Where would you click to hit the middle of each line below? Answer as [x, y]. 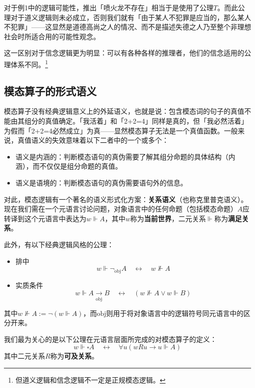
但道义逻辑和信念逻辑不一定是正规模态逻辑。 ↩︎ [90, 379]
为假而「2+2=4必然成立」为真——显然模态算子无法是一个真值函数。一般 [121, 130]
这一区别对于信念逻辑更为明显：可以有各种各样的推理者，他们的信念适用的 [124, 53]
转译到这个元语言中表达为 [45, 218]
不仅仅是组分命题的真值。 [81, 166]
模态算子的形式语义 [50, 91]
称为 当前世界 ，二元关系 [168, 218]
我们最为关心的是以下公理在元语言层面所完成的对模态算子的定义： [110, 339]
